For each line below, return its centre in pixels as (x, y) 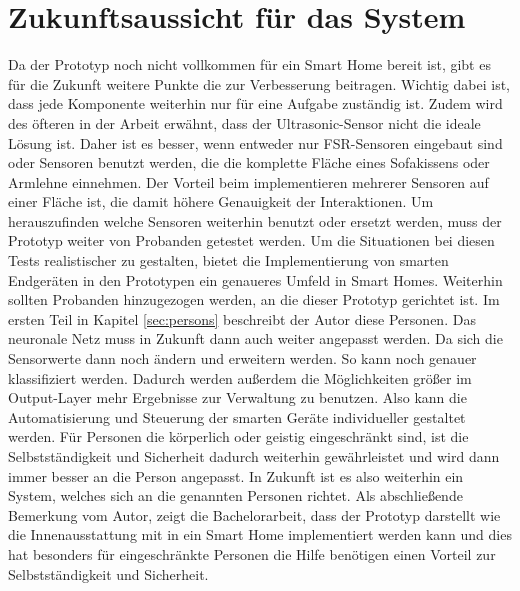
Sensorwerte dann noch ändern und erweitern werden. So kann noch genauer (242, 358)
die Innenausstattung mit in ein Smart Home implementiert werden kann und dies (260, 534)
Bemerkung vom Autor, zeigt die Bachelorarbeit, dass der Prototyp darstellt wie (254, 514)
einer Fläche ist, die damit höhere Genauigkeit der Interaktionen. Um (221, 201)
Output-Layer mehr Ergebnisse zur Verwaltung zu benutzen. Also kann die (237, 397)
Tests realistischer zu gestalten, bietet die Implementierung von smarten (228, 260)
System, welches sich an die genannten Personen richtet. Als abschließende (235, 495)
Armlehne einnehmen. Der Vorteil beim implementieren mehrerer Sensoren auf (248, 181)
